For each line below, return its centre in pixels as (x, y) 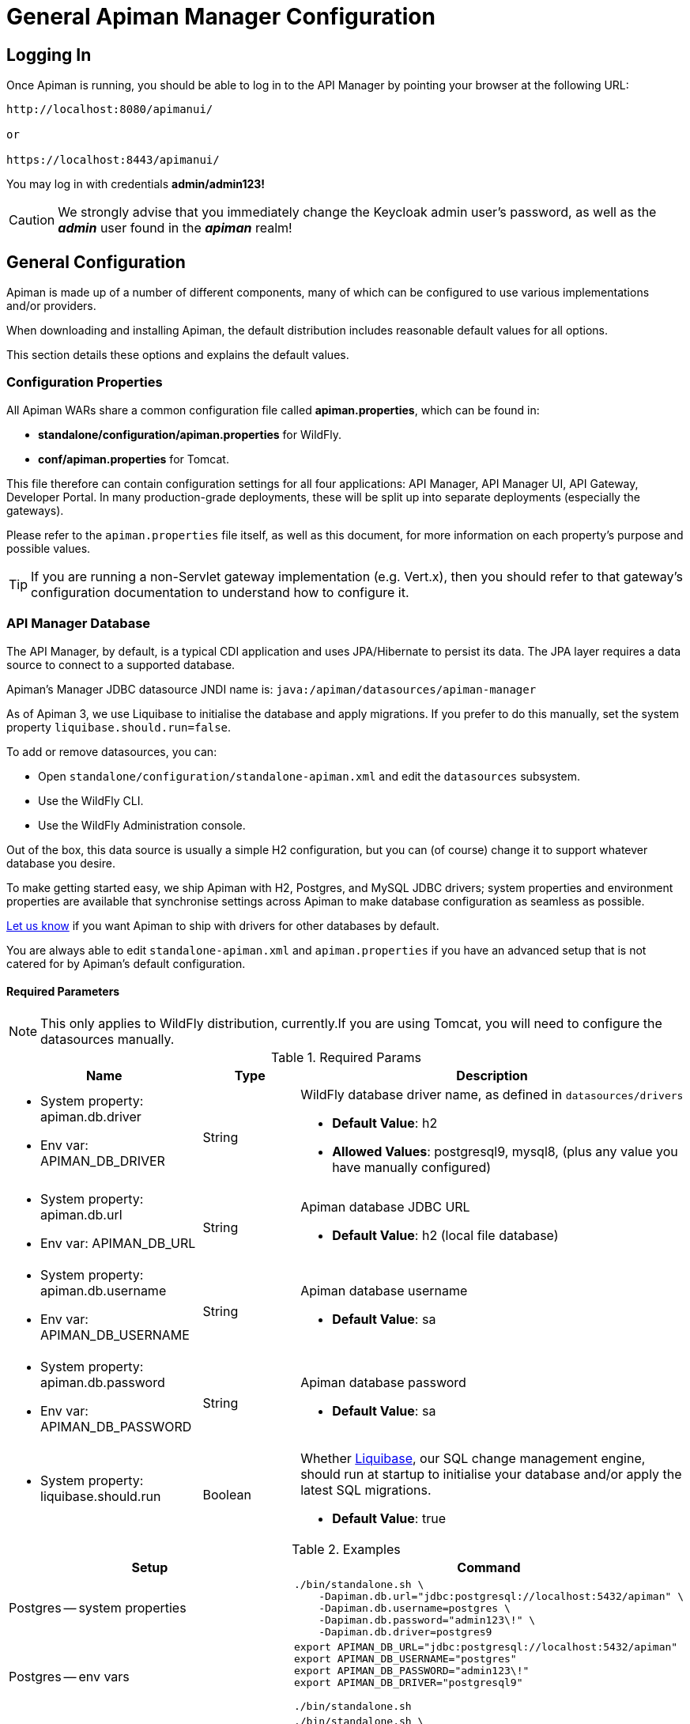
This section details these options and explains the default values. (178, 355)
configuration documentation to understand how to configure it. (220, 592)
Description (492, 1075)
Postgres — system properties (98, 1608)
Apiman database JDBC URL (385, 1206)
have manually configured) (412, 1167)
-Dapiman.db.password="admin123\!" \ (427, 1620)
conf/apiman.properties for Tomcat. (134, 459)
